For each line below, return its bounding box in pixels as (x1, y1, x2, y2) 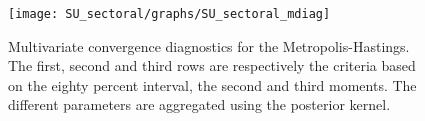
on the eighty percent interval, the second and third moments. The (8, 74, 417, 95)
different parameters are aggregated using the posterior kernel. (8, 94, 391, 115)
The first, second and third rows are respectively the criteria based (8, 55, 416, 76)
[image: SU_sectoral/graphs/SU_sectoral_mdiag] (8, 7, 331, 21)
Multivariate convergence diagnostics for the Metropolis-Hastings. (8, 35, 410, 56)
